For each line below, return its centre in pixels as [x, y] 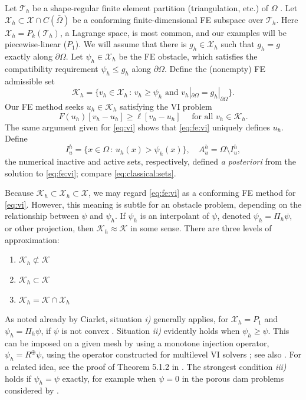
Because [19, 193]
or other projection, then [50, 228]
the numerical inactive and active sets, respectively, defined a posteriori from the [150, 161]
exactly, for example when [109, 378]
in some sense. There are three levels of [201, 228]
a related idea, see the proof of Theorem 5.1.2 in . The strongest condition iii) [146, 366]
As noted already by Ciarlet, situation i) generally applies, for [117, 319]
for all [203, 117]
